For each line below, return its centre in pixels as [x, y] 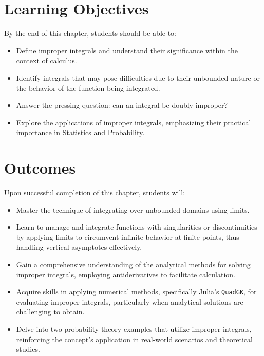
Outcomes [40, 168]
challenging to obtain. [50, 312]
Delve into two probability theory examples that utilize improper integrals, [134, 329]
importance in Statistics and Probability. [80, 132]
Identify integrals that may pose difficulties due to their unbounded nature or [138, 77]
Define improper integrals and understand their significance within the [127, 50]
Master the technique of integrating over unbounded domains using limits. [133, 209]
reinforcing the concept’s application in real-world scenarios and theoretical [134, 339]
